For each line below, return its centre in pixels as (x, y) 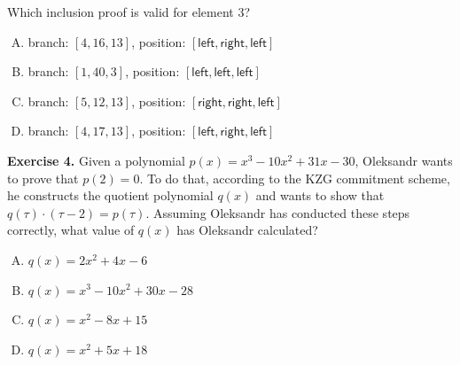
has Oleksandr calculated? (247, 230)
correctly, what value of (71, 230)
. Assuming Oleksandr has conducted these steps (278, 212)
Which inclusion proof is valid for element (121, 12)
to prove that (43, 178)
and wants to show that (320, 195)
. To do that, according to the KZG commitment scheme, (295, 178)
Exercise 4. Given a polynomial (96, 160)
